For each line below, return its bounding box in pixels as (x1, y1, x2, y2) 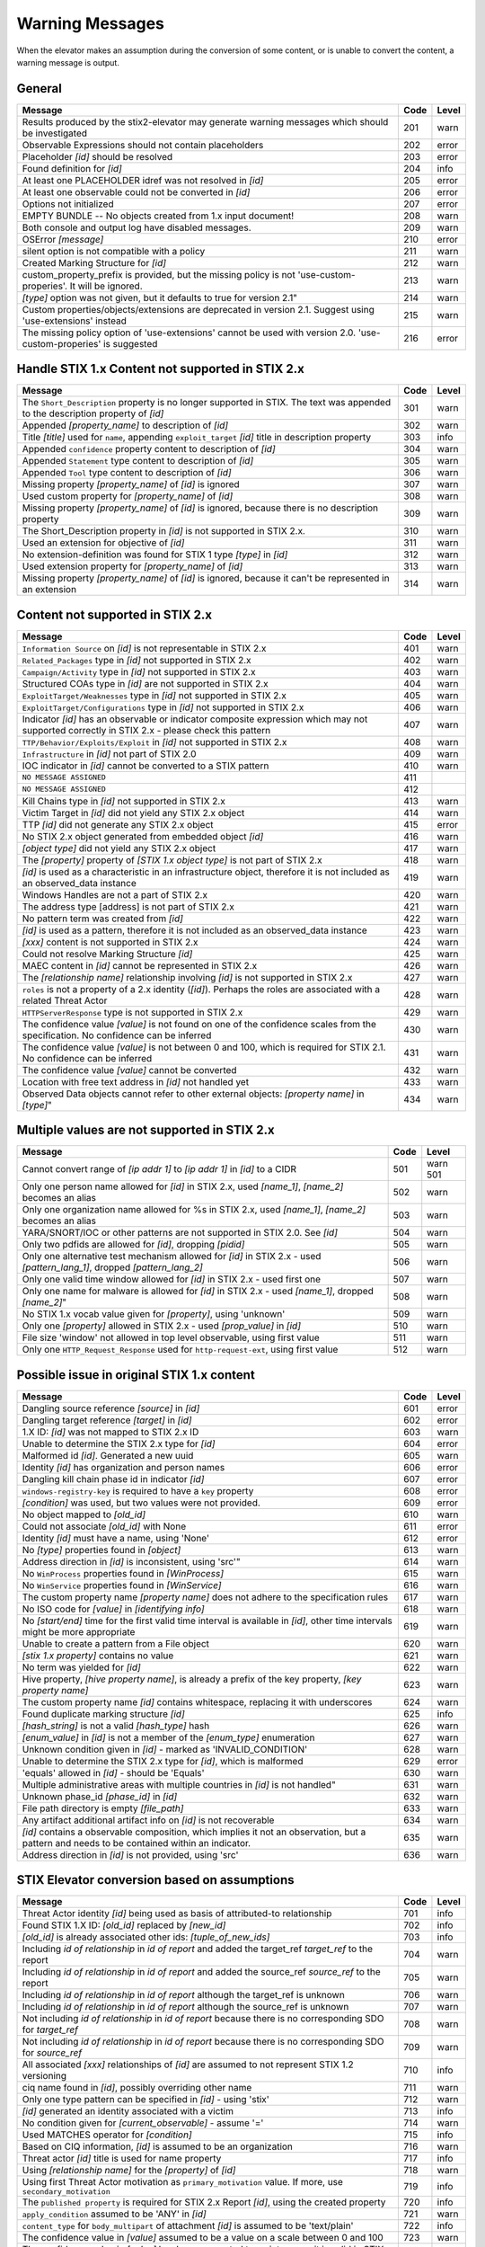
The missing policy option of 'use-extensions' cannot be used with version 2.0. (22, 326, 357, 339)
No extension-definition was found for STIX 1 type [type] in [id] (22, 548, 288, 561)
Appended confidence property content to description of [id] (22, 443, 276, 456)
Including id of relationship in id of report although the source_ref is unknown (22, 2001, 349, 2013)
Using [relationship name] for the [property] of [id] (22, 2164, 236, 2177)
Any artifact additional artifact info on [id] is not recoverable (22, 1814, 275, 1826)
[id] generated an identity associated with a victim (22, 2105, 234, 2118)
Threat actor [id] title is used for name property (22, 2153, 222, 2165)
